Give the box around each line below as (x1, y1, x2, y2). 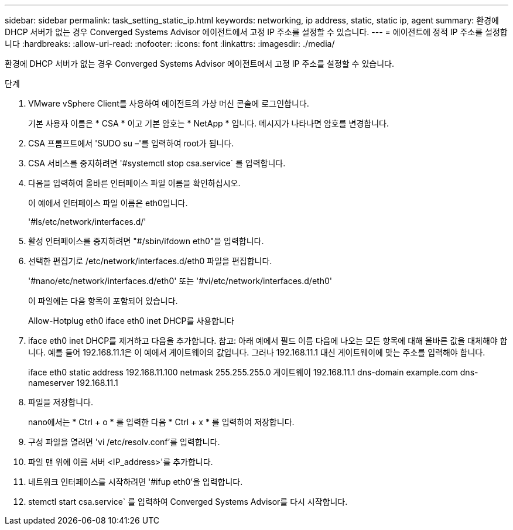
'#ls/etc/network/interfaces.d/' (28, 217, 146, 227)
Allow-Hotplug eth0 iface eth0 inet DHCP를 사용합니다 (28, 316, 234, 326)
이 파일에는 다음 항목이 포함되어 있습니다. (28, 296, 178, 306)
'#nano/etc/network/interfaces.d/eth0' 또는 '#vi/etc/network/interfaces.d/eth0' (28, 276, 332, 286)
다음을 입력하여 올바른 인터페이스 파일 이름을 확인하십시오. (28, 178, 241, 188)
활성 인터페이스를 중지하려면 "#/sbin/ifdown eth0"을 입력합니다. (28, 236, 264, 246)
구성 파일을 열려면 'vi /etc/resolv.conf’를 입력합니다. (28, 437, 220, 447)
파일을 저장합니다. (28, 397, 94, 407)
